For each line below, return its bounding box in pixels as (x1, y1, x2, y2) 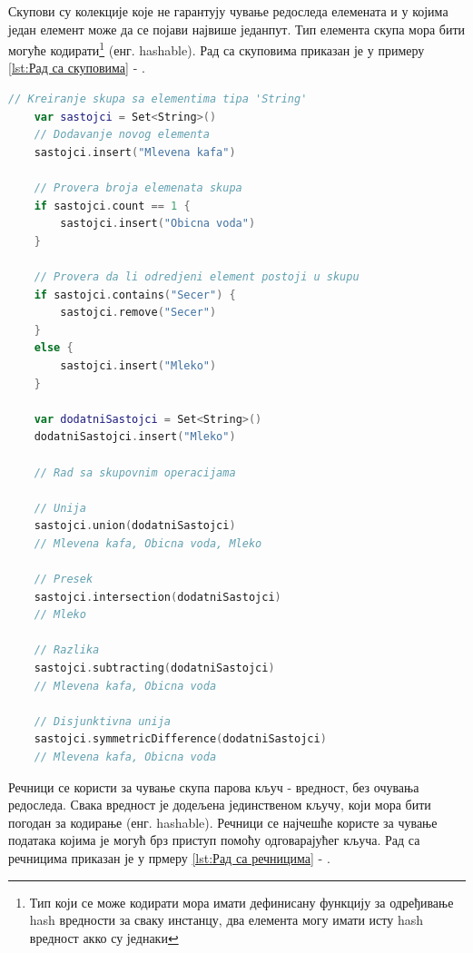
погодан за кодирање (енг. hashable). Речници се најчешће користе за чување (8, 812, 438, 831)
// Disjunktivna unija (34, 714, 171, 728)
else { (34, 341, 74, 355)
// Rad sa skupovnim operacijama (34, 466, 236, 479)
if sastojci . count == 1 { (34, 199, 191, 212)
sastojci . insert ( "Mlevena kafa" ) (34, 145, 236, 159)
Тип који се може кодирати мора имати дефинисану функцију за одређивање (29, 892, 454, 911)
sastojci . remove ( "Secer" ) (60, 306, 217, 319)
